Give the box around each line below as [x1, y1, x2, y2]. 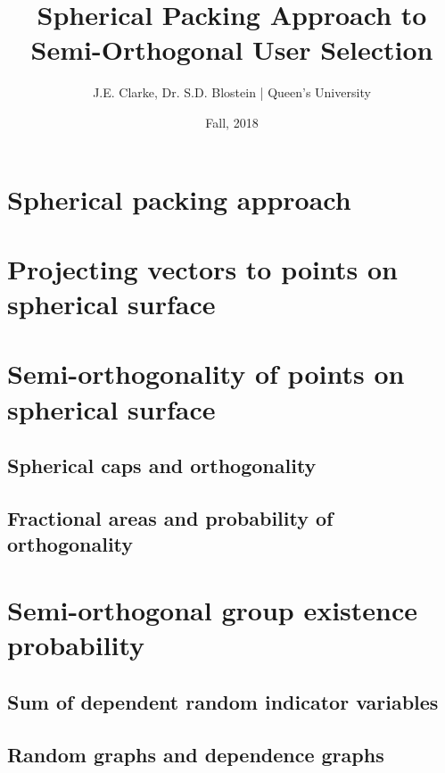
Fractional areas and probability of [7, 503, 334, 531]
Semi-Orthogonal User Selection [30, 31, 433, 68]
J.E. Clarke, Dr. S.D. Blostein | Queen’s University [93, 83, 371, 102]
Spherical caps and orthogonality [7, 452, 317, 479]
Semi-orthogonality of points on [7, 355, 405, 392]
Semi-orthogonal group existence [7, 591, 418, 628]
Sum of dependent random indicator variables [7, 687, 439, 715]
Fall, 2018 [205, 112, 259, 131]
